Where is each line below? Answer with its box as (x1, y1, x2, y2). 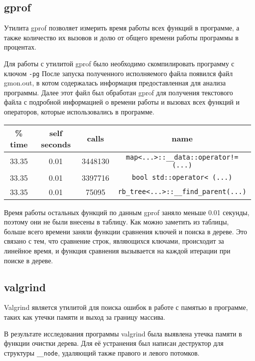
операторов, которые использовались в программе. (4, 107, 154, 117)
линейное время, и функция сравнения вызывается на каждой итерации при (4, 245, 230, 255)
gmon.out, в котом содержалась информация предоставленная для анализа (4, 78, 226, 88)
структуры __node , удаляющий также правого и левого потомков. (4, 347, 200, 358)
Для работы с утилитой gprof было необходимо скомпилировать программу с (4, 58, 234, 68)
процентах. (4, 42, 37, 52)
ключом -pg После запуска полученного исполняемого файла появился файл (4, 68, 233, 78)
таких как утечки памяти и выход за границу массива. (4, 311, 165, 322)
